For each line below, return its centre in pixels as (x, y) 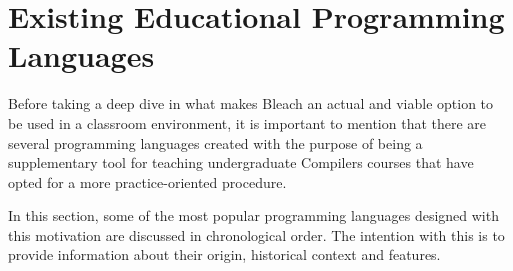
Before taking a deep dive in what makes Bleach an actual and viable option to (251, 103)
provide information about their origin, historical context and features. (224, 254)
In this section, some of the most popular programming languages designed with (253, 215)
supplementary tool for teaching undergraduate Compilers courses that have (241, 162)
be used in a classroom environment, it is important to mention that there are (247, 122)
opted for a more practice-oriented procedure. (147, 181)
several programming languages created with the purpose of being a (215, 142)
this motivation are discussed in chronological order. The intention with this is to (256, 234)
